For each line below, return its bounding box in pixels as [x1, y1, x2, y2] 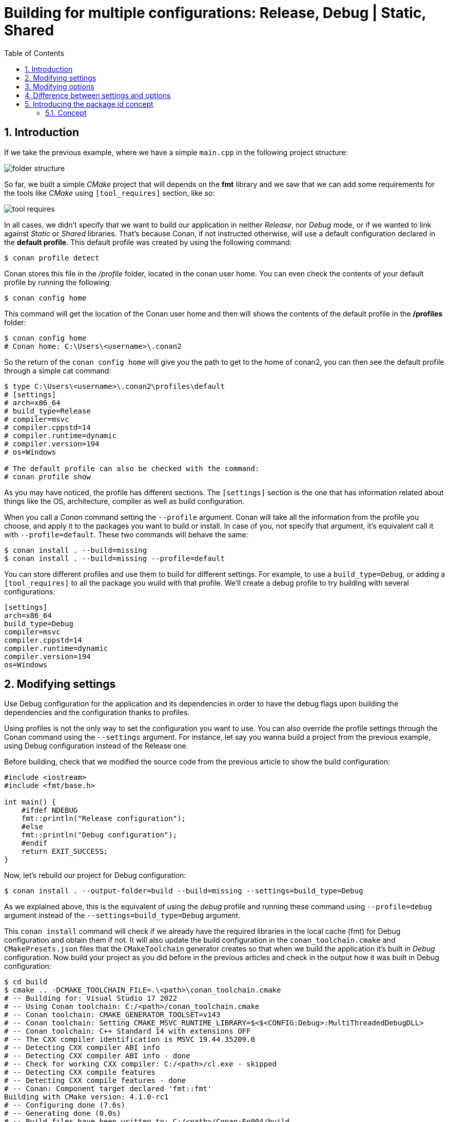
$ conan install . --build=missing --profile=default [4, 554, 225, 563]
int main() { [4, 798, 56, 807]
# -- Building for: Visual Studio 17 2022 [4, 994, 178, 1003]
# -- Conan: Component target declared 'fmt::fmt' [4, 1084, 212, 1093]
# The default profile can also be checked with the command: [4, 464, 260, 473]
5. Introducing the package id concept [25, 99, 153, 108]
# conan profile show [4, 472, 91, 481]
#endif [21, 839, 48, 848]
